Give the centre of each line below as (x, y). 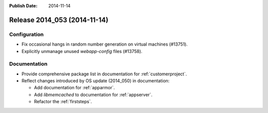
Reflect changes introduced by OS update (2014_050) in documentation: (96, 81)
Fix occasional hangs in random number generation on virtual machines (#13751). (105, 44)
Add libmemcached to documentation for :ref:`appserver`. (93, 95)
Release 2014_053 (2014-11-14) (59, 20)
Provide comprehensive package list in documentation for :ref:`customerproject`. (104, 74)
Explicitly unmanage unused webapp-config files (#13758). (82, 51)
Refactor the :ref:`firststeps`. (63, 102)
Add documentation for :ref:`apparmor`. (74, 88)
